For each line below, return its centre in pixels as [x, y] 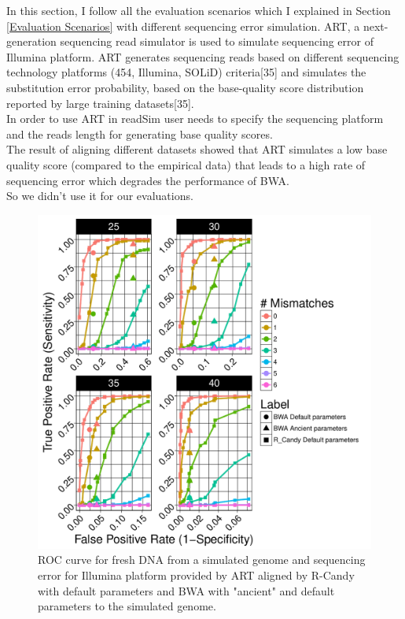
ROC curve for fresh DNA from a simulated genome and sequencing [202, 560]
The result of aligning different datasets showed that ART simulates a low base [197, 149]
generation [31, 41]
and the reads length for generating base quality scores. [140, 133]
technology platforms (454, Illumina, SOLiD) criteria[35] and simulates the [186, 72]
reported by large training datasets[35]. [100, 103]
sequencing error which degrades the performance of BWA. [148, 180]
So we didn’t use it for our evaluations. [100, 196]
